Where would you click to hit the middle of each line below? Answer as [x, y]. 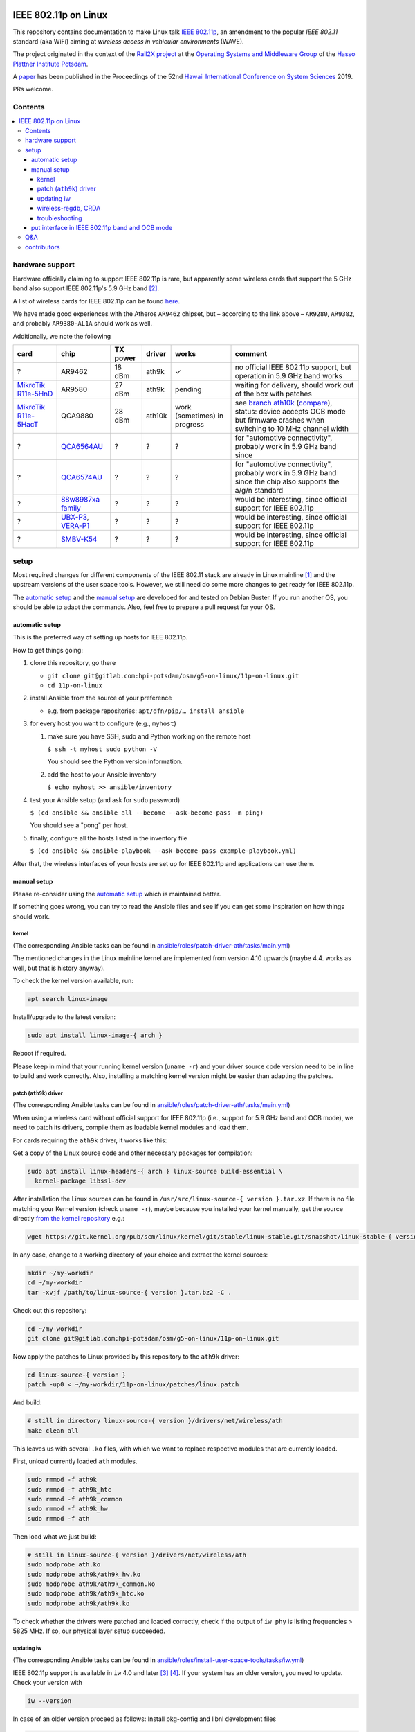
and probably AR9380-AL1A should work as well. [83, 324]
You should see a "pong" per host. [79, 825]
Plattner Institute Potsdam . [50, 64]
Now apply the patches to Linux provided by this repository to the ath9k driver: [126, 1357]
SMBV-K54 [79, 539]
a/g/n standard [259, 491]
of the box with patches [274, 394]
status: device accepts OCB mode [290, 412]
